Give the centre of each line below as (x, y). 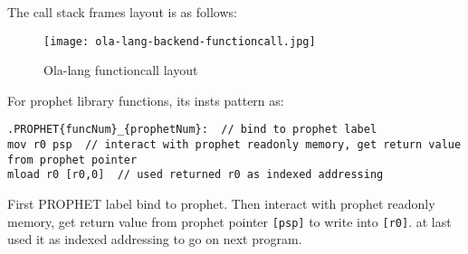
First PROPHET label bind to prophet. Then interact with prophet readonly (221, 204)
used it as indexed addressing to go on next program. (155, 239)
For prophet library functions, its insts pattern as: (146, 100)
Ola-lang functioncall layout (121, 70)
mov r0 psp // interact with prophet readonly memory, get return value (234, 145)
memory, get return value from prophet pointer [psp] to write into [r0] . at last (229, 221)
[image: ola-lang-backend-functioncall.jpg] (180, 41)
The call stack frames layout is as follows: (122, 12)
